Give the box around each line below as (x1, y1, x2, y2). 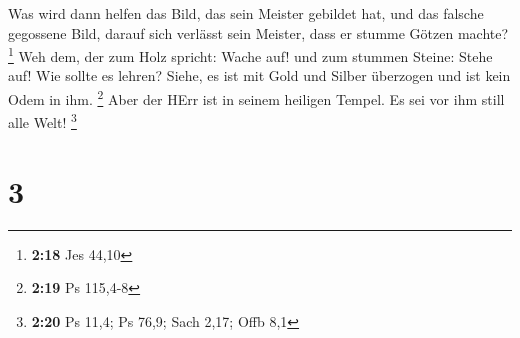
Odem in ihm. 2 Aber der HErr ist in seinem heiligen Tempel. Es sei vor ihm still (8, 86, 505, 109)
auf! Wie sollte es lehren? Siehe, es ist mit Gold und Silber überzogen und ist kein (8, 65, 511, 86)
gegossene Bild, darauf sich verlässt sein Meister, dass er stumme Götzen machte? (8, 22, 509, 43)
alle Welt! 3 (8, 109, 77, 132)
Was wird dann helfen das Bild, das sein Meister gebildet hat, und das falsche (8, 3, 484, 23)
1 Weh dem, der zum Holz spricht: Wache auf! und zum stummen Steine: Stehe (8, 43, 493, 66)
